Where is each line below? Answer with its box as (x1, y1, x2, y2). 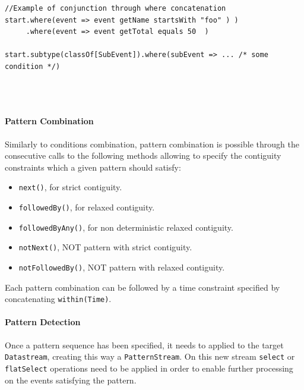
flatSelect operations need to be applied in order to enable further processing (5, 361, 293, 374)
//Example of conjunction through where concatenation (5, 4, 226, 12)
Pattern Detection (5, 316, 81, 328)
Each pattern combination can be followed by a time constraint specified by (5, 281, 280, 293)
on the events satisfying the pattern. (5, 373, 137, 386)
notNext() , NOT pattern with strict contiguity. (18, 241, 192, 253)
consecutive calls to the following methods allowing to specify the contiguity (5, 149, 281, 162)
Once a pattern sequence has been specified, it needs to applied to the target (5, 338, 284, 351)
